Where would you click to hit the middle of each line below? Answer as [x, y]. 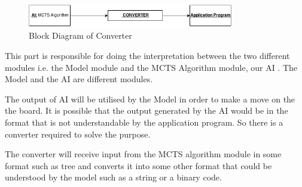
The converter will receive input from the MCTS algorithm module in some [143, 154]
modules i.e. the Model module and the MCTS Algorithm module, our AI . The [151, 67]
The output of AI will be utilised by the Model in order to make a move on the [150, 99]
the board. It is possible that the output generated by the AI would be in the [147, 110]
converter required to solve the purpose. [78, 134]
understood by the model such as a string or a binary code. [113, 177]
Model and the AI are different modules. [79, 79]
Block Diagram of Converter [80, 35]
